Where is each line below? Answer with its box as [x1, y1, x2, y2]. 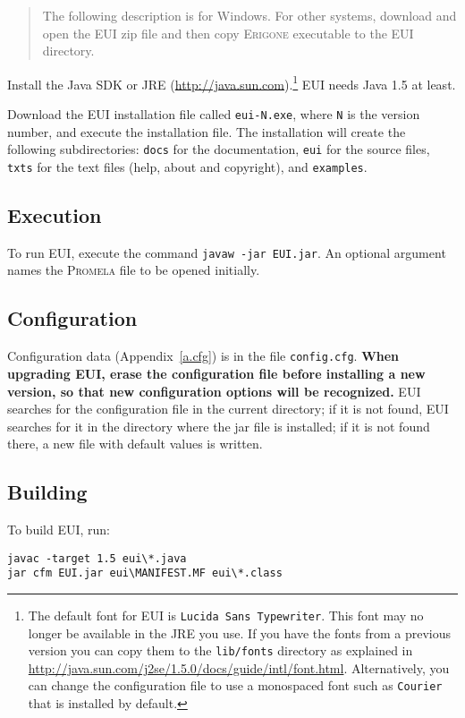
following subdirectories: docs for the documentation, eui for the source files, [7, 140, 430, 158]
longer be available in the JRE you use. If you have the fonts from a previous [28, 623, 452, 642]
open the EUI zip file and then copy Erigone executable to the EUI [42, 23, 414, 42]
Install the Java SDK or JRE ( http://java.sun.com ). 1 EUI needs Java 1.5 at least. [7, 72, 456, 93]
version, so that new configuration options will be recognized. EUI [7, 381, 421, 400]
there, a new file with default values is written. [7, 434, 263, 453]
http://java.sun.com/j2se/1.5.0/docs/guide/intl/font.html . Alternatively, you [28, 658, 450, 677]
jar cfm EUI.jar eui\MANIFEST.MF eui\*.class [7, 567, 283, 580]
